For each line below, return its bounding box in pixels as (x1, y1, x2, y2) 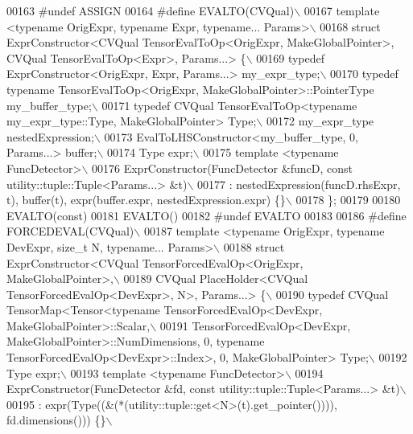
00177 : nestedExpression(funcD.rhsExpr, (197, 175, 401, 192)
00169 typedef (256, 49, 325, 66)
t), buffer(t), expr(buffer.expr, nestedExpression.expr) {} (6, 191, 286, 208)
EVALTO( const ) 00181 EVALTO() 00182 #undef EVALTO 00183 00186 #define (6, 207, 407, 223)
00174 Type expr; (106, 144, 193, 161)
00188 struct (223, 238, 285, 255)
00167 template (304, 2, 380, 18)
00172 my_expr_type (266, 113, 374, 129)
